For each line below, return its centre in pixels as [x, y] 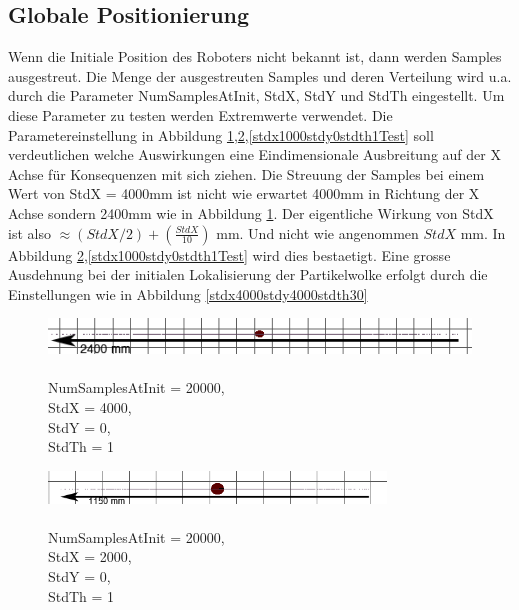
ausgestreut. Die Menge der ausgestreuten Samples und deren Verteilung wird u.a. [260, 75]
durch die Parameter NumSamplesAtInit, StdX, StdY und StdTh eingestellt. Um [256, 95]
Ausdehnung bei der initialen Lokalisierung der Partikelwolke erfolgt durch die [248, 274]
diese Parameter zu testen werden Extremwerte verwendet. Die [200, 114]
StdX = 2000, [90, 556]
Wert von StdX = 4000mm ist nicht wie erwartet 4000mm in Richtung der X [244, 193]
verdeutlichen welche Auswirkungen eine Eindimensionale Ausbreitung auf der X [254, 154]
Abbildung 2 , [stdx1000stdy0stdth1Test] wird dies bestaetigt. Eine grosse [229, 254]
